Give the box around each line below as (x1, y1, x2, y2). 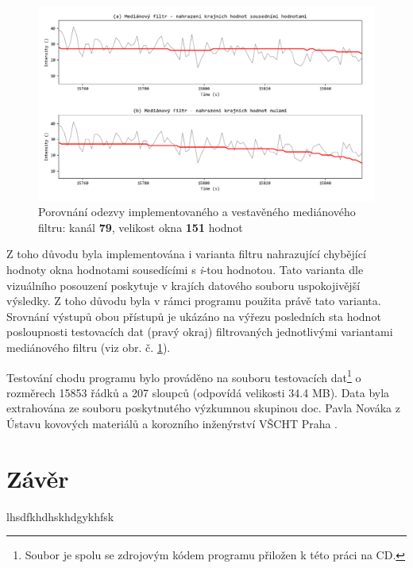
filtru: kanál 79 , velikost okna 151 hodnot (38, 218, 243, 235)
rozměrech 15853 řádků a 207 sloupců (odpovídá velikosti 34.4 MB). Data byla (6, 384, 390, 400)
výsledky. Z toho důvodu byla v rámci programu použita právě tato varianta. (6, 292, 381, 309)
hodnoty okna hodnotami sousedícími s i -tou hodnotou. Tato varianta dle (6, 261, 364, 278)
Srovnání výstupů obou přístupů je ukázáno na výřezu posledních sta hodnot (6, 307, 381, 324)
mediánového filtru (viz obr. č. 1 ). (6, 339, 171, 356)
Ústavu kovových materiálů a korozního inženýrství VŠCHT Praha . (6, 415, 338, 432)
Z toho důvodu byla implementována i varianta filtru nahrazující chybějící (6, 245, 366, 262)
